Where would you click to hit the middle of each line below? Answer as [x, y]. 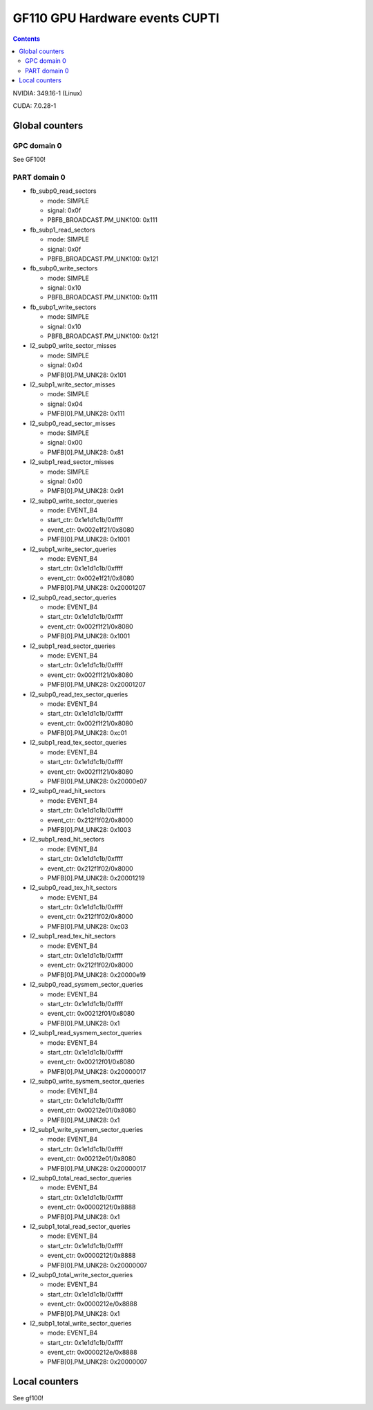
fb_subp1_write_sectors [63, 307]
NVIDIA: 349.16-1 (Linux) [48, 93]
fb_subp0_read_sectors [63, 191]
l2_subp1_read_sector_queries [73, 646]
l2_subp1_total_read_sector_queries [80, 1226]
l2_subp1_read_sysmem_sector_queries [86, 1033]
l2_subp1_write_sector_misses [73, 384]
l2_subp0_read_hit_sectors [68, 791]
